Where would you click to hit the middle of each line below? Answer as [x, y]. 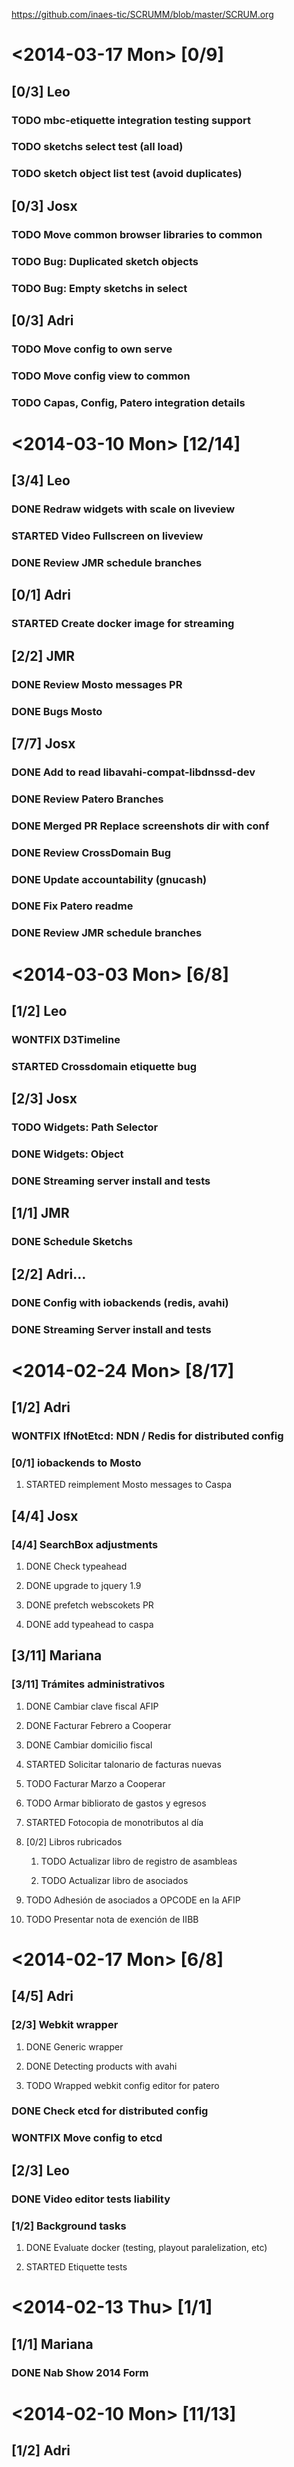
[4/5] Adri [42, 1996]
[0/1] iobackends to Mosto [76, 1462]
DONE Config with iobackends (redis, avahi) [120, 1302]
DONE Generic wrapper [74, 2046]
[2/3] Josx [44, 1099]
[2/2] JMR [43, 655]
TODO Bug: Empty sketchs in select [99, 288]
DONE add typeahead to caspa [89, 1624]
